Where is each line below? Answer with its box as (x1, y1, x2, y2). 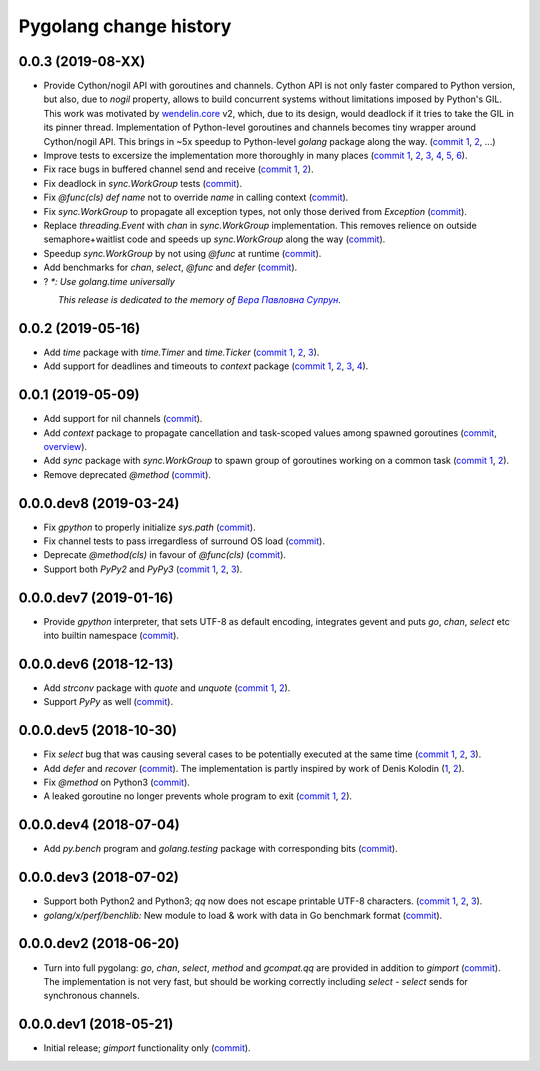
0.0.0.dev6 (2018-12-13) (18, 655, 174, 672)
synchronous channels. (43, 990, 140, 1002)
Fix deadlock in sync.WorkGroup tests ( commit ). (43, 177, 243, 189)
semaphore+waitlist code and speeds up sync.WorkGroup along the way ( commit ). (43, 233, 386, 245)
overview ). (43, 440, 88, 452)
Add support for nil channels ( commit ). (43, 413, 203, 425)
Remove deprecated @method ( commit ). (43, 468, 212, 480)
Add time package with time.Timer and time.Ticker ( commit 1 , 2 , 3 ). (43, 346, 320, 358)
